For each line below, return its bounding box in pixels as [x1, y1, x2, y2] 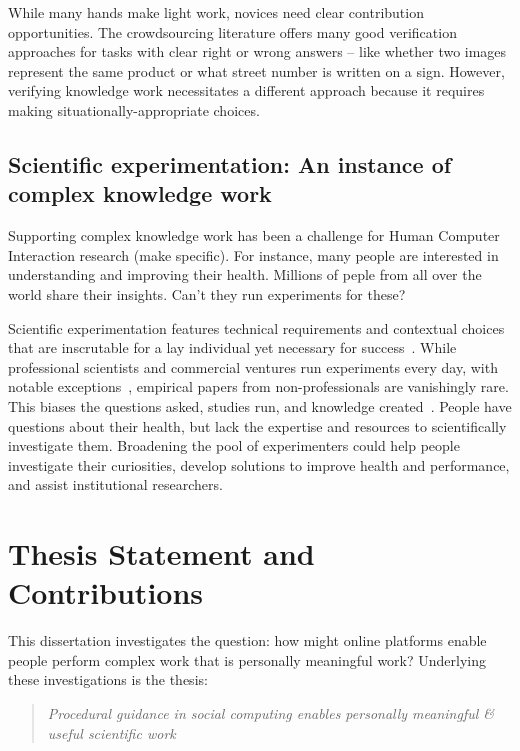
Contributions [8, 572, 204, 613]
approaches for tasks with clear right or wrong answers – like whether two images [8, 41, 507, 62]
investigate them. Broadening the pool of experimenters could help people [8, 435, 460, 456]
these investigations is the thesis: [8, 669, 208, 690]
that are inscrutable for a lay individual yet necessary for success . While [8, 337, 457, 358]
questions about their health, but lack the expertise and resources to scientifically [8, 415, 507, 436]
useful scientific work [47, 722, 176, 743]
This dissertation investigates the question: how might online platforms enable [8, 630, 487, 651]
